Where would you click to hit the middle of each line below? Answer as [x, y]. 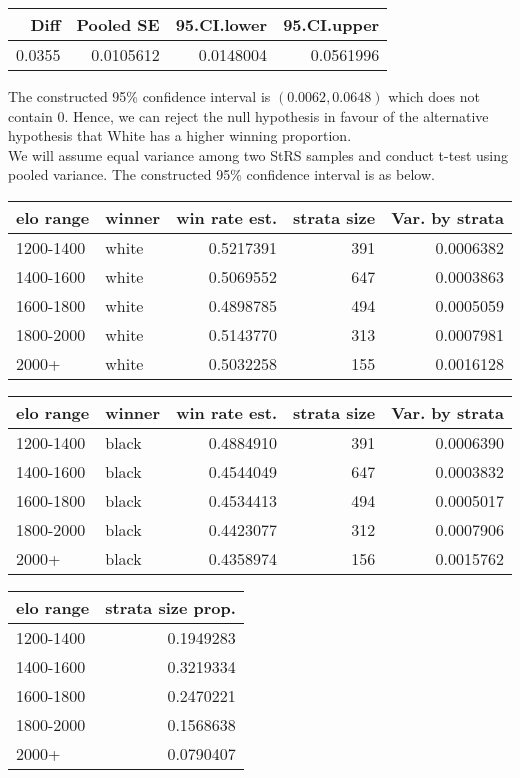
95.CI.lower [221, 24]
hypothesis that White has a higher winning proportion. [180, 135]
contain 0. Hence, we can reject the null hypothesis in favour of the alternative [248, 115]
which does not [434, 96]
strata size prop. [170, 607]
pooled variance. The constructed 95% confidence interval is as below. [221, 174]
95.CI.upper [331, 24]
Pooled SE [118, 24]
